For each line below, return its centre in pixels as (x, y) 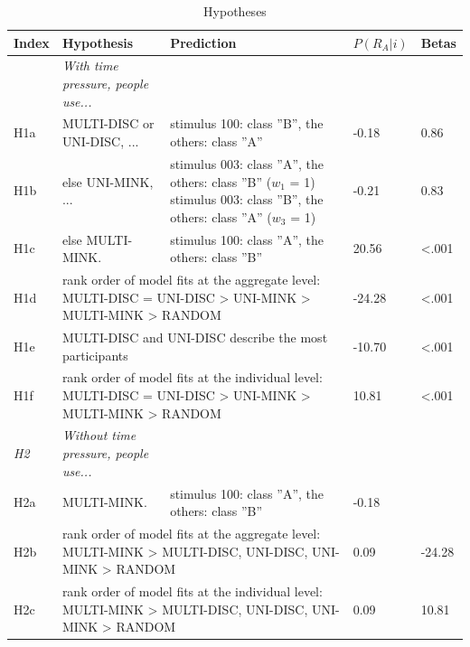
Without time (99, 435)
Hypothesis (98, 42)
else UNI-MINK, (108, 181)
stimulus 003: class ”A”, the (247, 163)
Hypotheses (235, 11)
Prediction (203, 42)
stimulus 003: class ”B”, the (247, 199)
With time (90, 66)
